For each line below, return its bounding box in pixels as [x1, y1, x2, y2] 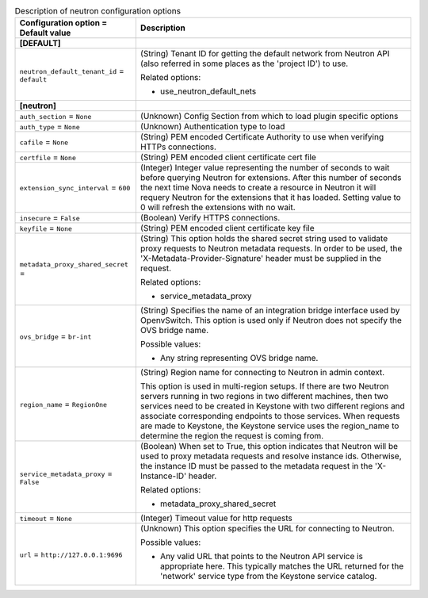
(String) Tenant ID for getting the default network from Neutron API [139, 48, 390, 59]
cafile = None [19, 136, 69, 148]
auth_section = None [19, 111, 92, 122]
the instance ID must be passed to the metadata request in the [139, 461, 373, 472]
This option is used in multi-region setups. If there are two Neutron [139, 381, 389, 392]
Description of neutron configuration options [14, 6, 182, 17]
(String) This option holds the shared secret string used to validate [139, 233, 388, 244]
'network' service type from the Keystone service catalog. [159, 571, 377, 582]
